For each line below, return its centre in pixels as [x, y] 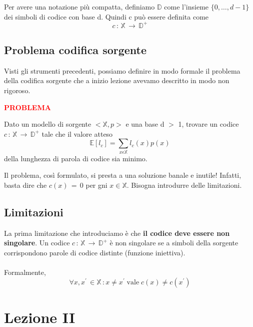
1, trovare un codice [208, 124]
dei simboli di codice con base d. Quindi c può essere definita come [106, 16]
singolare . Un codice [37, 243]
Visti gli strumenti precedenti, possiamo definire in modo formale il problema [122, 70]
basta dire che [25, 185]
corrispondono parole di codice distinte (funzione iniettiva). [95, 252]
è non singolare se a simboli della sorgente [174, 243]
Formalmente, [25, 272]
